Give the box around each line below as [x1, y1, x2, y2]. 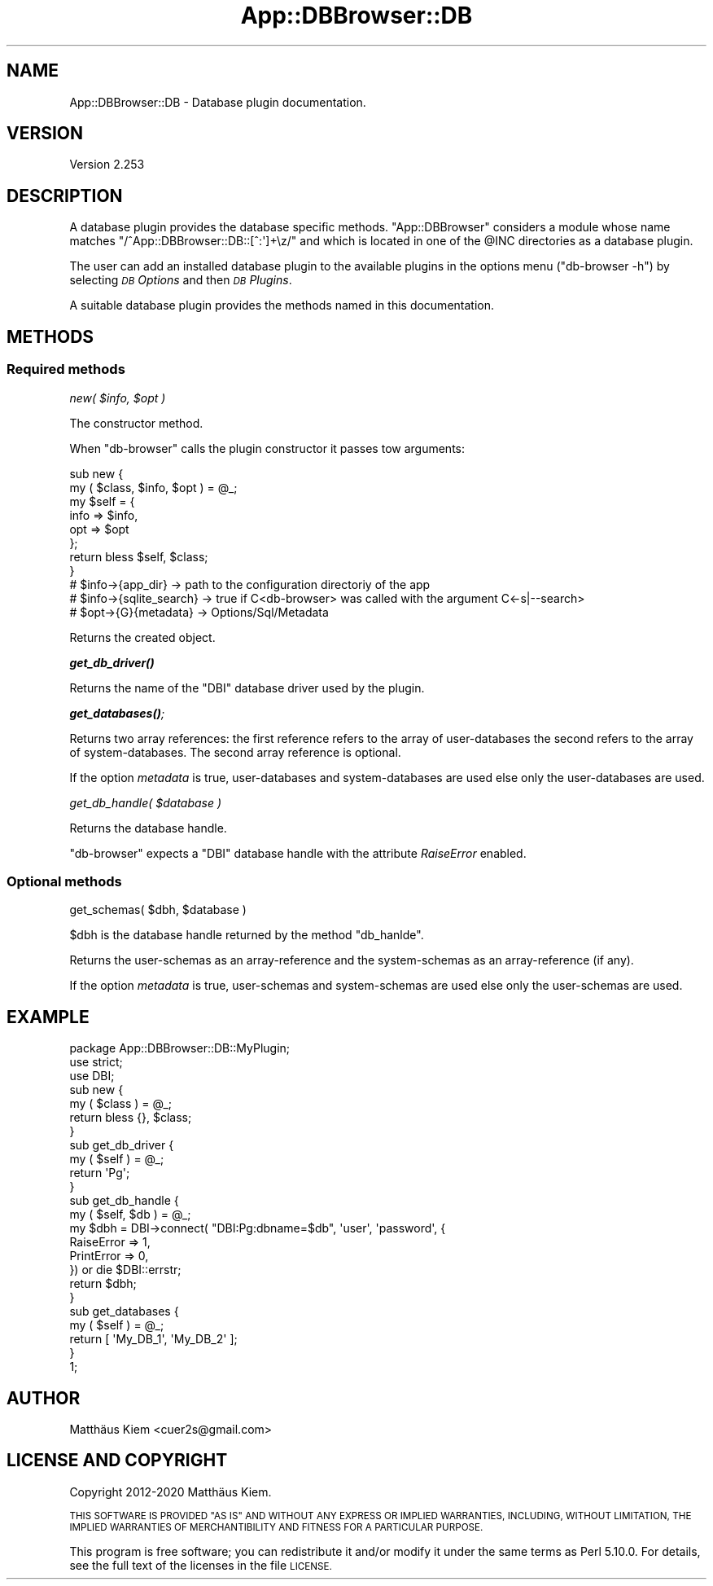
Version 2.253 [69, 157, 145, 172]
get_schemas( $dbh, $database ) [69, 903, 247, 917]
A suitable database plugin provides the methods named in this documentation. [69, 298, 494, 313]
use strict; [69, 1055, 123, 1070]
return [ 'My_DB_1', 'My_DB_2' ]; [69, 1332, 238, 1347]
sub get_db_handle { [69, 1193, 179, 1208]
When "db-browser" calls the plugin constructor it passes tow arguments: [69, 441, 465, 455]
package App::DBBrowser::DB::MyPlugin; [69, 1041, 291, 1056]
